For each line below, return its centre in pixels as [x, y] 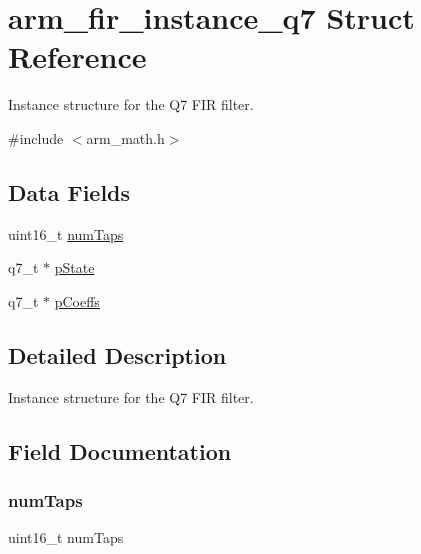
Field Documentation [120, 450]
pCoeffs [77, 300]
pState [74, 267]
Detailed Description [117, 354]
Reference [77, 56]
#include [36, 137]
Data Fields [69, 191]
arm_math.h [125, 137]
